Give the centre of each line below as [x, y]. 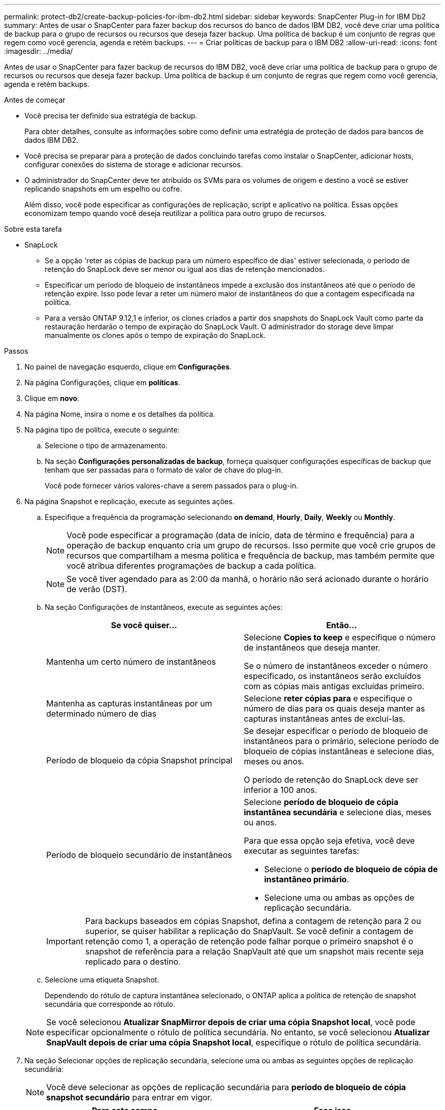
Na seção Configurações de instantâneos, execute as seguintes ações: [164, 607]
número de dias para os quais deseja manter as [335, 708]
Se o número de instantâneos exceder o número [336, 666]
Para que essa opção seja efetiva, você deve [329, 841]
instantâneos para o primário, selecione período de [341, 741]
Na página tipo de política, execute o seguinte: [102, 430]
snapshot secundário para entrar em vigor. [129, 1097]
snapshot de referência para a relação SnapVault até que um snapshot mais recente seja [255, 951]
